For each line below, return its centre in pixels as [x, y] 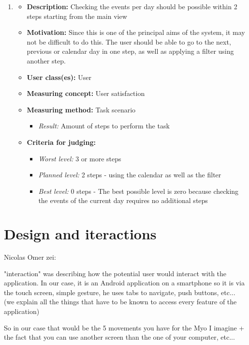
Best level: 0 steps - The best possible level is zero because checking [139, 191]
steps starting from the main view [77, 16]
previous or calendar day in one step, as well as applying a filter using [130, 51]
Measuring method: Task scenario [81, 109]
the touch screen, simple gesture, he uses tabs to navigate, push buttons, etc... [120, 292]
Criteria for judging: [61, 142]
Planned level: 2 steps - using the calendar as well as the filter [130, 175]
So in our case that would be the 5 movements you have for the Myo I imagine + [124, 327]
